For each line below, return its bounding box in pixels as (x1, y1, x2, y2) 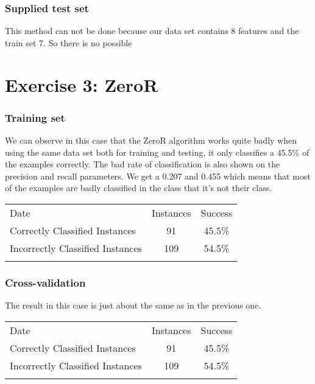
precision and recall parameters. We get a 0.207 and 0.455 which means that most (5, 169, 311, 182)
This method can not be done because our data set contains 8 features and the (5, 24, 299, 37)
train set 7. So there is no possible (5, 36, 132, 49)
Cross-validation (5, 274, 86, 290)
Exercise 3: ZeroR (5, 72, 158, 97)
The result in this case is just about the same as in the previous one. (5, 299, 261, 312)
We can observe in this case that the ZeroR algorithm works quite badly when (5, 134, 297, 146)
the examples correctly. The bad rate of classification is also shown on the (5, 158, 280, 170)
